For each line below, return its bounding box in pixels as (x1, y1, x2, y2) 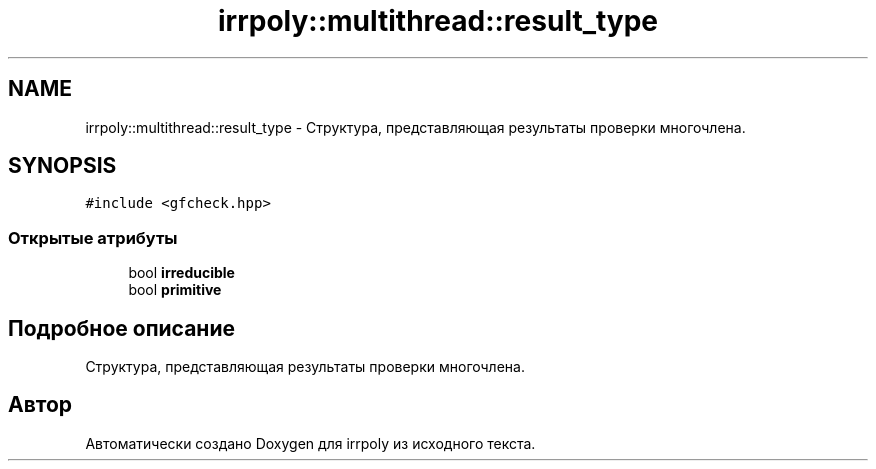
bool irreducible (128, 264, 235, 282)
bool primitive (128, 281, 222, 299)
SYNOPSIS (8, 153, 117, 179)
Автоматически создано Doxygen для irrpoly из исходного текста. (85, 434, 536, 452)
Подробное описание (8, 315, 235, 341)
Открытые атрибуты (8, 227, 178, 248)
